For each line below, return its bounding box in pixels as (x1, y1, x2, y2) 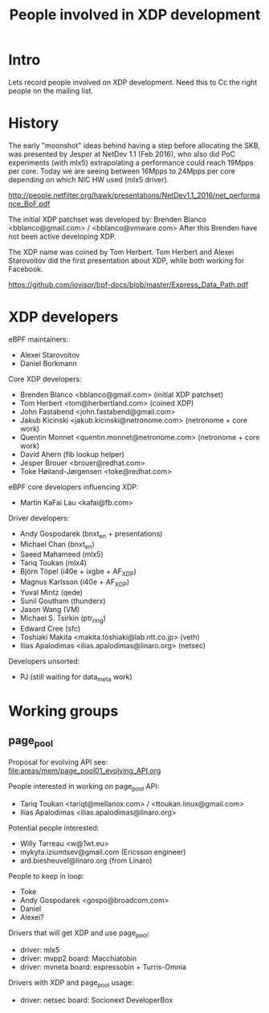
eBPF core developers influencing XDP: (8, 482, 139, 492)
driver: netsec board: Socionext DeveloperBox (19, 995, 173, 1005)
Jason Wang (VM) (19, 605, 80, 614)
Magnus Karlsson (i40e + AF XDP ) (19, 577, 130, 588)
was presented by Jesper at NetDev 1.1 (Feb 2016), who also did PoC (8, 149, 235, 158)
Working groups (8, 701, 119, 720)
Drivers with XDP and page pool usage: (8, 978, 134, 990)
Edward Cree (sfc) (19, 623, 81, 633)
